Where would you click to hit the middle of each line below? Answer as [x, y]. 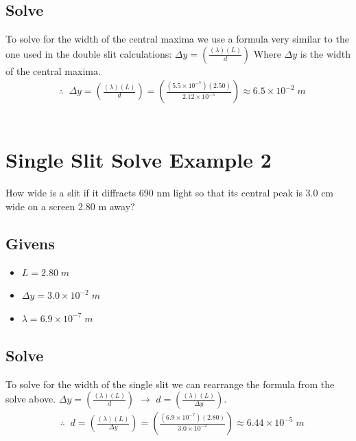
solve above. [31, 399]
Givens [30, 243]
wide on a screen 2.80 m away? [70, 206]
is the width [325, 53]
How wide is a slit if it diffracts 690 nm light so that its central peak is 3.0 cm [170, 193]
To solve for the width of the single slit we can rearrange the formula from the [170, 384]
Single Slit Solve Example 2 [139, 160]
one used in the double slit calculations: [89, 53]
